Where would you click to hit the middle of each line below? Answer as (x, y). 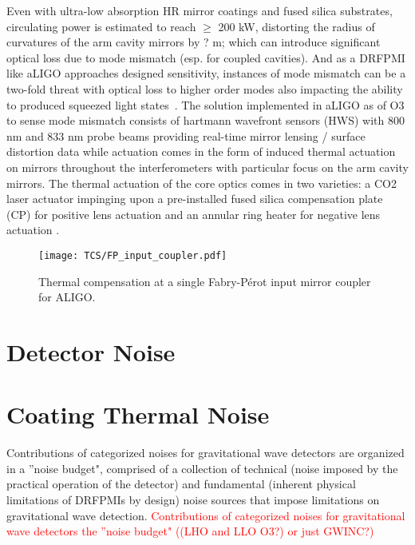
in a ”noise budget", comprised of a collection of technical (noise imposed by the (202, 468)
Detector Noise (91, 351)
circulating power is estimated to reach (101, 26)
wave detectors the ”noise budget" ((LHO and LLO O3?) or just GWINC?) (190, 531)
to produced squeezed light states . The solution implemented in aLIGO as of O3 (206, 104)
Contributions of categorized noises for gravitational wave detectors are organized (206, 453)
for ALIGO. (67, 297)
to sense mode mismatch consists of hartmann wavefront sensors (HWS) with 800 (206, 120)
